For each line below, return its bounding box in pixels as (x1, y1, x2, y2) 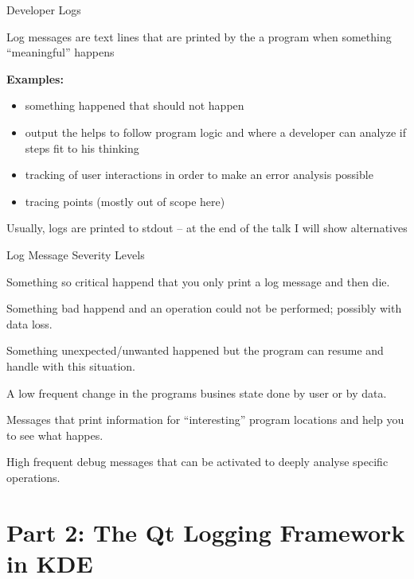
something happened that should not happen (25, 97, 244, 114)
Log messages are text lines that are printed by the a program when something (6, 28, 392, 45)
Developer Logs (6, 2, 81, 17)
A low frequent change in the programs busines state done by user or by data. (6, 384, 387, 401)
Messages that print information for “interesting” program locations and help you (6, 411, 404, 428)
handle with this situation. (6, 357, 135, 374)
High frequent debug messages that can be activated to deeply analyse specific (6, 453, 389, 470)
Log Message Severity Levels (6, 246, 145, 262)
